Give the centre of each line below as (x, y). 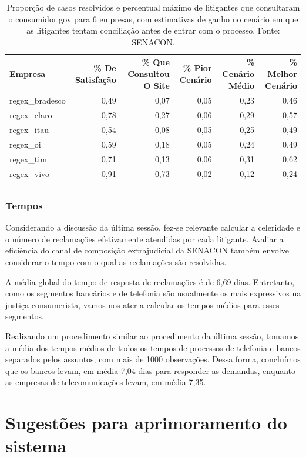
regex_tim (28, 159)
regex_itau (29, 130)
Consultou (149, 73)
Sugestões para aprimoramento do (146, 423)
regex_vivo (30, 173)
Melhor (282, 73)
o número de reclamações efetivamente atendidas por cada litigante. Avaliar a (144, 238)
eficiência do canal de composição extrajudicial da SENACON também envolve (147, 250)
